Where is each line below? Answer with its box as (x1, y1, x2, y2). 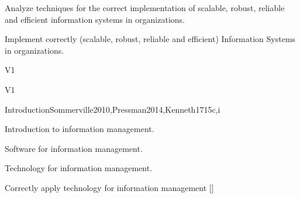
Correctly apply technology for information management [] (5, 181, 214, 193)
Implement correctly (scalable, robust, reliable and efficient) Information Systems (5, 33, 296, 45)
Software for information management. (5, 142, 143, 154)
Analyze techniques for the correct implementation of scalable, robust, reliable (5, 2, 285, 13)
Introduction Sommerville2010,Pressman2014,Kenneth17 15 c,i (5, 103, 220, 115)
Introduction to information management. (5, 123, 154, 135)
